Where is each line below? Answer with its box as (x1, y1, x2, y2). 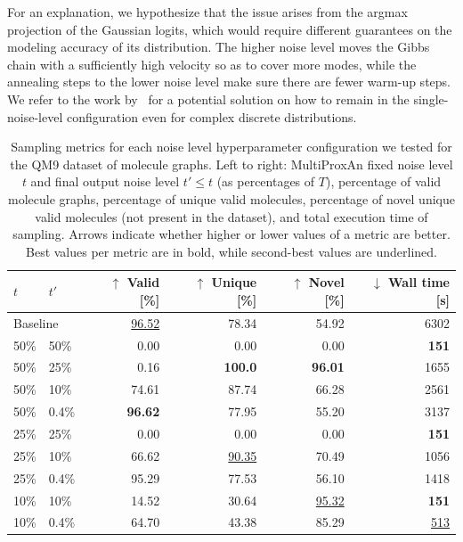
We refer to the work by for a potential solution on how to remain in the (7, 89, 410, 108)
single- (413, 89, 449, 108)
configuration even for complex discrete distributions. (66, 107, 357, 126)
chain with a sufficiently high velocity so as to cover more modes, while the (7, 54, 417, 73)
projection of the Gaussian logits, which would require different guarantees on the (7, 20, 452, 38)
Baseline (13, 313, 59, 332)
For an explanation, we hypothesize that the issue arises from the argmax (7, 3, 408, 21)
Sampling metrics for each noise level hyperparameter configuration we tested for (11, 137, 452, 156)
